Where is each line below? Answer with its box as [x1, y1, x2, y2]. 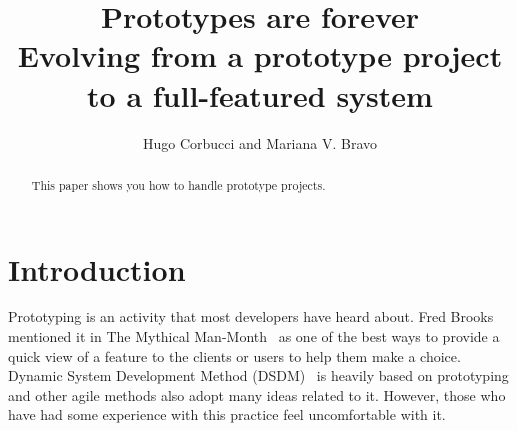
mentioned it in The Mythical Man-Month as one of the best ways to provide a [8, 326, 500, 347]
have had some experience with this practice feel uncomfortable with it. [8, 404, 446, 425]
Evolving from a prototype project [17, 35, 503, 76]
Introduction [8, 248, 186, 289]
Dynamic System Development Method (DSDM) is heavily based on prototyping [8, 365, 509, 386]
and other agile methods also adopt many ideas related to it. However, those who [8, 384, 506, 405]
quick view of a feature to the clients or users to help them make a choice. [8, 345, 461, 366]
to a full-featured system [87, 74, 433, 115]
